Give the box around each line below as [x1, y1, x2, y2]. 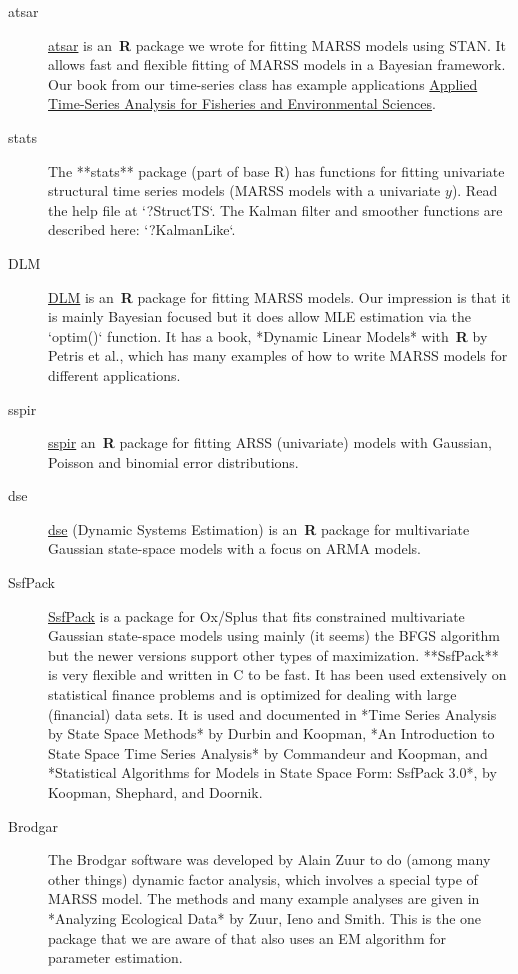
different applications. [48, 364, 181, 385]
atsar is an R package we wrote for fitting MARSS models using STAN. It [48, 34, 506, 55]
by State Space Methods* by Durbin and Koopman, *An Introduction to [48, 723, 495, 744]
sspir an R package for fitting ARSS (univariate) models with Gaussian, [48, 432, 492, 453]
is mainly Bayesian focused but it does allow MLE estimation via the [48, 306, 471, 327]
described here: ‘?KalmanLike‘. [48, 219, 236, 240]
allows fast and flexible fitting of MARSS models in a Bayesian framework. [48, 54, 506, 75]
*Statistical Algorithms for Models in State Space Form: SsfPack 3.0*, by [48, 762, 497, 783]
